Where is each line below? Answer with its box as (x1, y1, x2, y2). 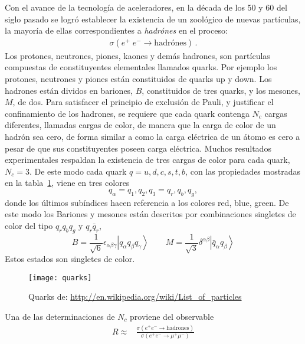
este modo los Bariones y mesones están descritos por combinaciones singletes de (5, 208, 296, 220)
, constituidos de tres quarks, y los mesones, (142, 84, 300, 96)
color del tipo (5, 219, 53, 231)
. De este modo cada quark (29, 165, 127, 177)
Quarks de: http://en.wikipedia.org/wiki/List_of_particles (28, 290, 242, 303)
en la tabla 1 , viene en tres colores (5, 176, 130, 189)
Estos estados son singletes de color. (5, 253, 135, 265)
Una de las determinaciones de (5, 310, 115, 323)
